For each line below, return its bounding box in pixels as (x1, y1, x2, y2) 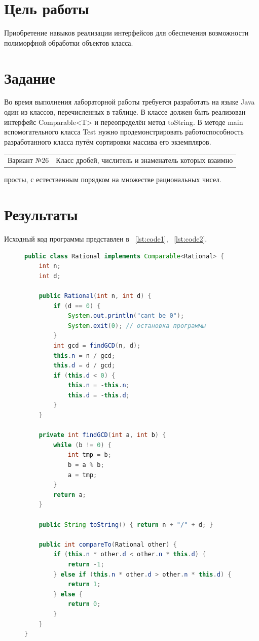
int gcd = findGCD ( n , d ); (53, 342, 141, 349)
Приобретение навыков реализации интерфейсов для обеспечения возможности (4, 27, 249, 38)
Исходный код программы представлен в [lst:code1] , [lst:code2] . (4, 233, 207, 244)
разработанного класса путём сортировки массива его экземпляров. (4, 136, 211, 147)
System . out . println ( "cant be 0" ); (67, 312, 184, 320)
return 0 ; (67, 600, 101, 608)
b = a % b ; (67, 461, 104, 469)
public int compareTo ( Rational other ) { (39, 541, 177, 548)
